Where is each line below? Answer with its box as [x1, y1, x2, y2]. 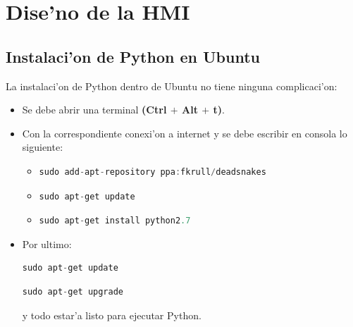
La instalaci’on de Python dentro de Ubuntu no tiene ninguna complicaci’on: [6, 78, 337, 93]
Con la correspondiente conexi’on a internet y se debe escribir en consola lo [22, 125, 347, 140]
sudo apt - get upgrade [22, 286, 123, 297]
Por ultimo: [22, 236, 72, 251]
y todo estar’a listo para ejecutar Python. [22, 307, 202, 322]
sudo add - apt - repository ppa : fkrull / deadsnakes [39, 166, 266, 177]
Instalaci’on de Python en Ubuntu [6, 45, 260, 67]
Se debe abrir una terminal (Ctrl [22, 102, 167, 117]
